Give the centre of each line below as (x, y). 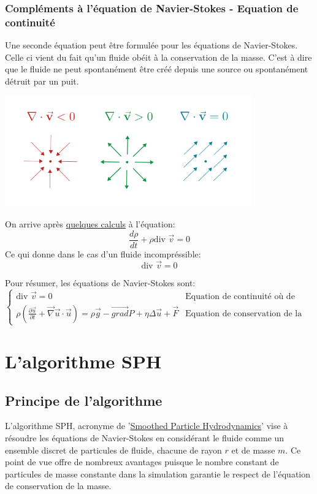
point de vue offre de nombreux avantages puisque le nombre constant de (142, 462)
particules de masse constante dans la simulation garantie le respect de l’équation (158, 473)
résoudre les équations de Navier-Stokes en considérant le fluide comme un (145, 438)
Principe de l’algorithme (84, 400)
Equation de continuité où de (240, 296)
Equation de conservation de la (244, 313)
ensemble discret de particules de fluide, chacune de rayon (113, 450)
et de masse (253, 450)
